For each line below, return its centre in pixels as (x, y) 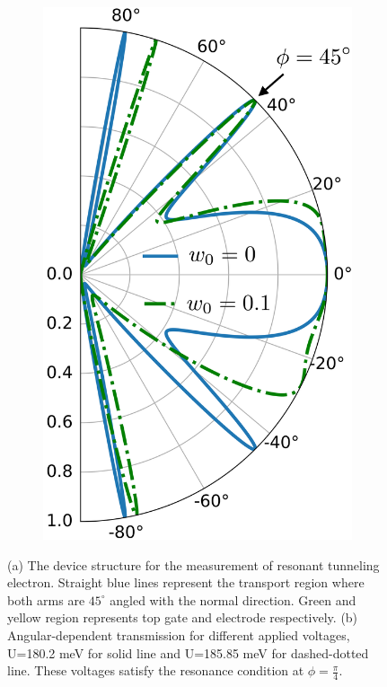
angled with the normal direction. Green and (233, 599)
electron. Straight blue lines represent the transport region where (186, 582)
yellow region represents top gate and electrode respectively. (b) (183, 617)
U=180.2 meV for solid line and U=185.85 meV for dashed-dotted (188, 652)
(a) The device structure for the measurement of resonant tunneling (193, 564)
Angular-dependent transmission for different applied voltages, (179, 634)
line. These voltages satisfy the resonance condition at (156, 670)
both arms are (46, 599)
